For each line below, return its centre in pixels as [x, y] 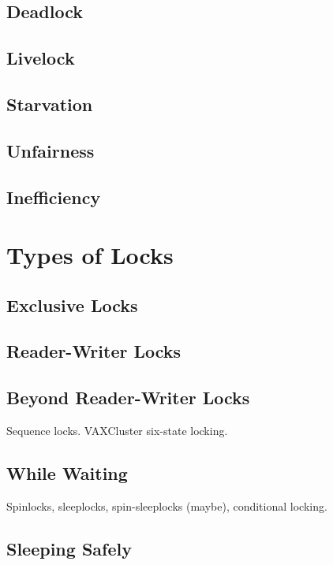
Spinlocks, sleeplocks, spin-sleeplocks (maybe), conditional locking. [167, 506]
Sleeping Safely [69, 548]
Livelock [41, 58]
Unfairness [51, 150]
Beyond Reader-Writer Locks [128, 398]
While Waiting [67, 473]
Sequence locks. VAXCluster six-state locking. [117, 431]
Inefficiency [54, 197]
